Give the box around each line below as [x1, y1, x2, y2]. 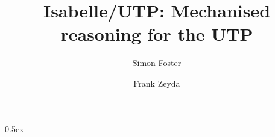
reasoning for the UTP [60, 22, 253, 46]
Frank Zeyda [133, 76, 180, 89]
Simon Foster [132, 56, 182, 69]
